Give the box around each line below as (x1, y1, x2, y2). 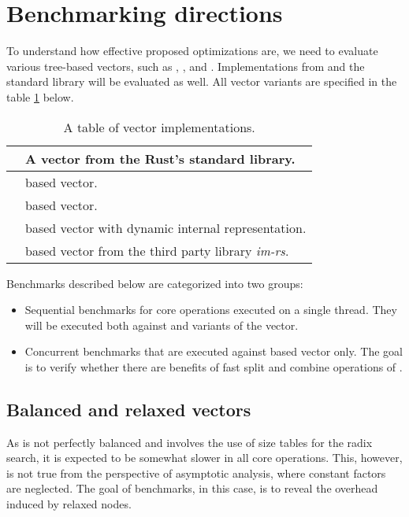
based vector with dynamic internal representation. (25, 218, 307, 237)
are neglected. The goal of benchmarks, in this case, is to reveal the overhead (6, 480, 378, 497)
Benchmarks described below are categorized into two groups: (6, 275, 303, 291)
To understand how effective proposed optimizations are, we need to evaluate (6, 42, 378, 59)
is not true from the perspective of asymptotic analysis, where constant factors (6, 464, 386, 481)
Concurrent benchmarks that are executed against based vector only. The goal (24, 343, 403, 360)
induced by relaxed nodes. (6, 496, 132, 512)
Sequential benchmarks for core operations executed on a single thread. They (24, 301, 397, 318)
